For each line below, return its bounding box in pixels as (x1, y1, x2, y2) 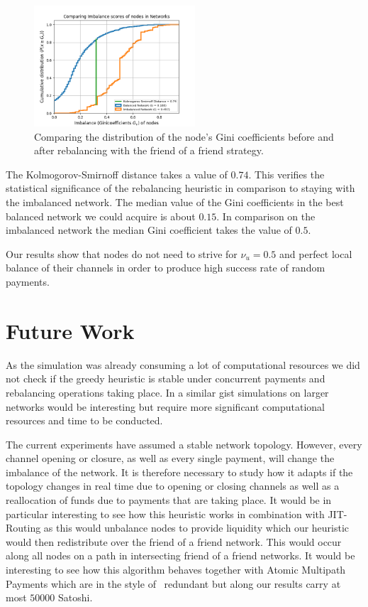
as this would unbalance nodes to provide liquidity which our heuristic (43, 520, 350, 535)
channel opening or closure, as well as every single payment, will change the (6, 451, 335, 466)
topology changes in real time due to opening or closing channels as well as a (6, 478, 340, 493)
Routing (6, 520, 41, 535)
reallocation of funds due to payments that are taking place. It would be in (6, 493, 332, 507)
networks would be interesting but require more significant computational (6, 399, 325, 414)
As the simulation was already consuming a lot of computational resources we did (6, 357, 360, 372)
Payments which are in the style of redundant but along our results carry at (6, 576, 341, 591)
